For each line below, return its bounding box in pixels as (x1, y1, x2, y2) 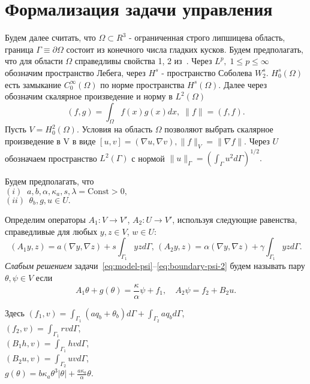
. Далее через (218, 78, 267, 90)
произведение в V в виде (5, 135, 96, 147)
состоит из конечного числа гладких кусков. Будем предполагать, (66, 43, 304, 55)
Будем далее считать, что (5, 31, 96, 44)
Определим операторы (5, 213, 86, 225)
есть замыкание (5, 78, 61, 90)
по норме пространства (100, 78, 185, 90)
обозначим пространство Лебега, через (5, 66, 146, 78)
